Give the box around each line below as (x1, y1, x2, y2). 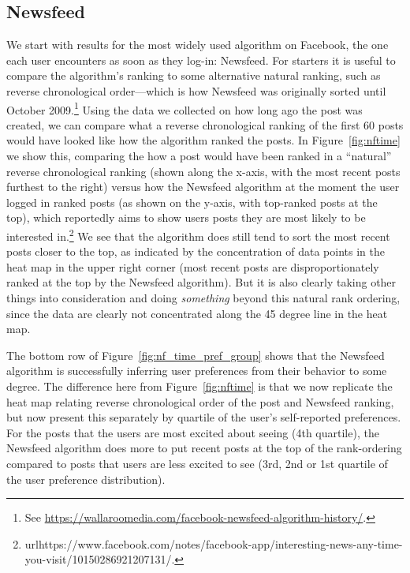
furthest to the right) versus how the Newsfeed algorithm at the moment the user (6, 178, 400, 195)
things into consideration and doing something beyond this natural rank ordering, (6, 290, 401, 306)
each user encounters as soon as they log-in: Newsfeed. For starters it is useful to (6, 51, 396, 68)
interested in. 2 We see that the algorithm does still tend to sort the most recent (6, 225, 390, 244)
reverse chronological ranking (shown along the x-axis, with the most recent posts (6, 163, 401, 179)
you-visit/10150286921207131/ (24, 551, 172, 567)
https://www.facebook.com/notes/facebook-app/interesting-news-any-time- (38, 535, 403, 552)
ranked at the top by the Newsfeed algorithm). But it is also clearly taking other (6, 274, 397, 290)
